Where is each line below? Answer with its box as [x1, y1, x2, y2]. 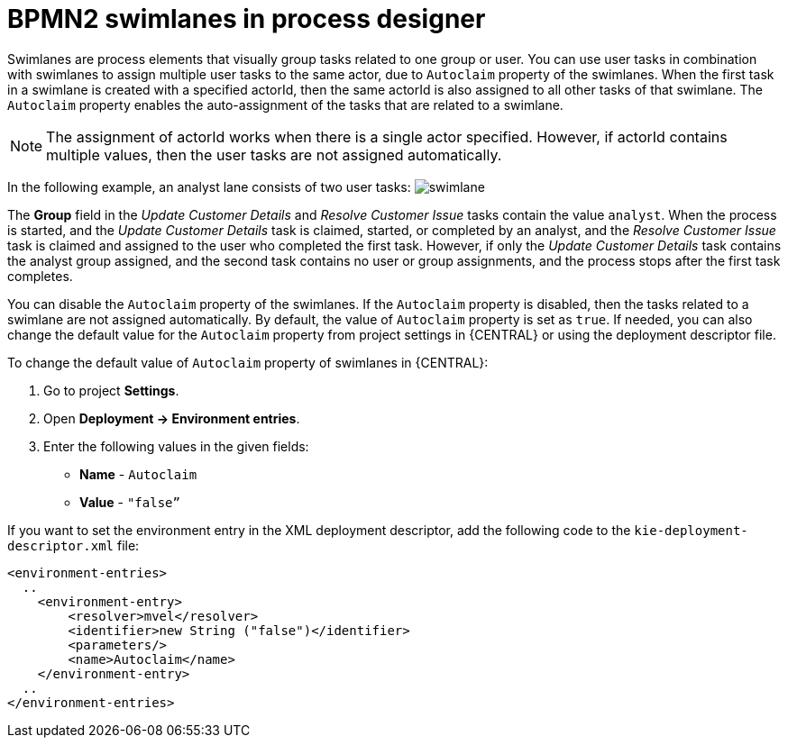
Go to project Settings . [43, 382, 179, 398]
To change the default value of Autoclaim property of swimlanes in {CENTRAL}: [7, 354, 489, 370]
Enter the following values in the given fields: [43, 438, 309, 454]
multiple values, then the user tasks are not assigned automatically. [46, 145, 502, 164]
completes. [7, 268, 73, 284]
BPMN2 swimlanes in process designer [7, 4, 486, 34]
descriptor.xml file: [7, 537, 140, 553]
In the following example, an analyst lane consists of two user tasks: [7, 178, 411, 195]
